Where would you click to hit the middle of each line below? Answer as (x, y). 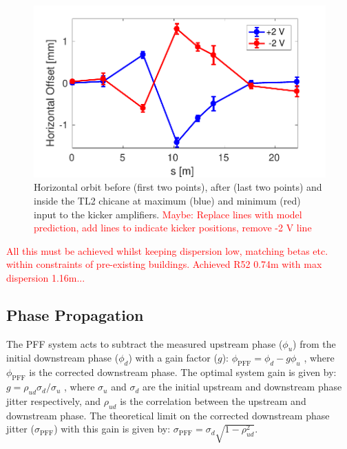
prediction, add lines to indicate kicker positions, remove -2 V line (173, 228)
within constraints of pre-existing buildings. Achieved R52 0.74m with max (164, 264)
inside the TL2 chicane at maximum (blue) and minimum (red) (167, 200)
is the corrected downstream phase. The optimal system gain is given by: (183, 372)
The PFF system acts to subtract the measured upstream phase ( (145, 343)
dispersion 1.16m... (46, 277)
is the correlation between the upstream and (213, 400)
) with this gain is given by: (112, 429)
